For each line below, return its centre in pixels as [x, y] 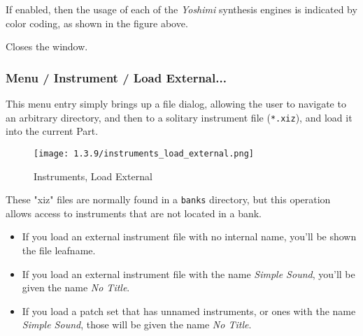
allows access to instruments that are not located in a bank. [134, 213]
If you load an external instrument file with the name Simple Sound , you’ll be [188, 273]
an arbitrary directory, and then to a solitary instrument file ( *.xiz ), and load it [179, 117]
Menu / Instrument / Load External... [116, 77]
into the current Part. [52, 131]
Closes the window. [47, 46]
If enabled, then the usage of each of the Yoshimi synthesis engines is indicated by [181, 9]
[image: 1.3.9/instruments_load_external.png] [144, 153]
